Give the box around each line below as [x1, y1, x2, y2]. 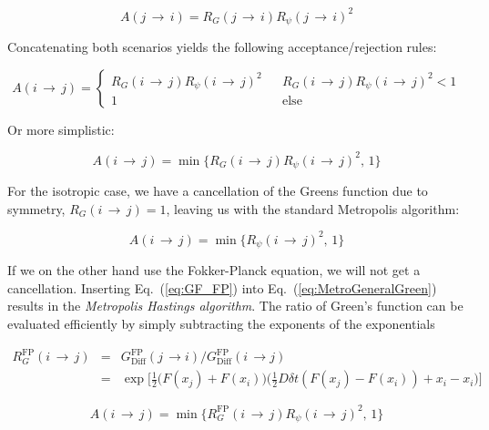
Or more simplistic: [7, 119, 115, 138]
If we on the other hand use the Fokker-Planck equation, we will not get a [7, 261, 421, 280]
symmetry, [7, 199, 66, 218]
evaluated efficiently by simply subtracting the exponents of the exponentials [7, 314, 435, 333]
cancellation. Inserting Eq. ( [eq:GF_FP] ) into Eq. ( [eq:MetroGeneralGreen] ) [7, 278, 437, 297]
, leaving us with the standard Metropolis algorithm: [166, 199, 460, 218]
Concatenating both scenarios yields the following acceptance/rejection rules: [7, 36, 437, 56]
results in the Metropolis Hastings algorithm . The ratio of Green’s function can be [7, 296, 464, 315]
